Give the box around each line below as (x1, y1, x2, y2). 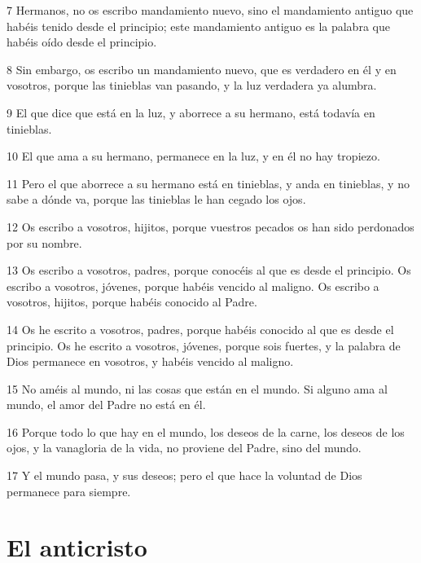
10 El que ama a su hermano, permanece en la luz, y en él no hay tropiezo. (7, 147, 380, 165)
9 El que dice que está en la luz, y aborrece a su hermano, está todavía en (7, 103, 375, 121)
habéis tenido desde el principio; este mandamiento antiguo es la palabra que (7, 17, 390, 34)
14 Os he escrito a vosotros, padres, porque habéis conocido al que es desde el (7, 320, 394, 337)
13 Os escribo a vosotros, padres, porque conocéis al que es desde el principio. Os (7, 262, 411, 279)
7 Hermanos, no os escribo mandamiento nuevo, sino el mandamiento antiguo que (7, 2, 414, 18)
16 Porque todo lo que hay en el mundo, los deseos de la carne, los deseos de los (7, 423, 405, 440)
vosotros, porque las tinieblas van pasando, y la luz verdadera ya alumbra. (7, 77, 377, 94)
